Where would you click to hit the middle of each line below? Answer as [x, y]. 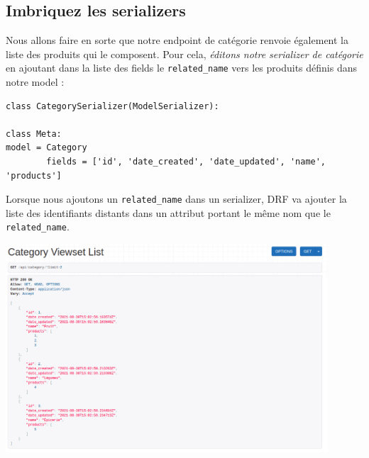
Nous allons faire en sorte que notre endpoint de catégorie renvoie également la [177, 40]
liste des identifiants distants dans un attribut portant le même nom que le [168, 212]
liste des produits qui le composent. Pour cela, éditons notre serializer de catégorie [184, 54]
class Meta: [34, 134]
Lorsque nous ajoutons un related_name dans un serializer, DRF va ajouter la [176, 199]
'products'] [34, 175]
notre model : [35, 82]
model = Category [46, 148]
